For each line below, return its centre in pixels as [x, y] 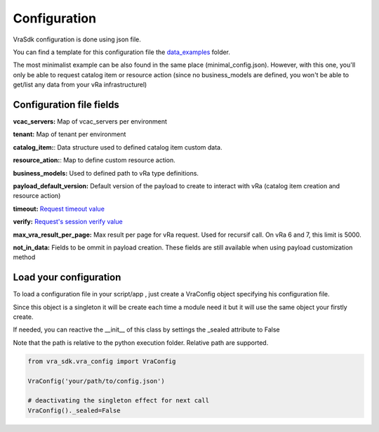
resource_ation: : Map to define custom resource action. [94, 160]
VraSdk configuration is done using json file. [77, 39]
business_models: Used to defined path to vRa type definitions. [106, 173]
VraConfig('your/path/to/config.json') [96, 381]
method [24, 257]
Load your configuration [67, 277]
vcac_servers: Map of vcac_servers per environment [90, 122]
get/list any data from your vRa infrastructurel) [80, 85]
